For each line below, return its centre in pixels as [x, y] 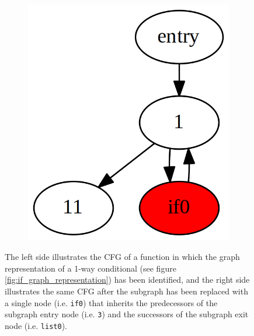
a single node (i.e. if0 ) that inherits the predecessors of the [111, 302]
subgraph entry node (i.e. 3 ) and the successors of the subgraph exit [127, 314]
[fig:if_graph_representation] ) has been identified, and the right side [127, 280]
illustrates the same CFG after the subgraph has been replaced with [126, 291]
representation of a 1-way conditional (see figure [91, 268]
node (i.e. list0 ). [36, 325]
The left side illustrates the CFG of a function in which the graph [122, 257]
